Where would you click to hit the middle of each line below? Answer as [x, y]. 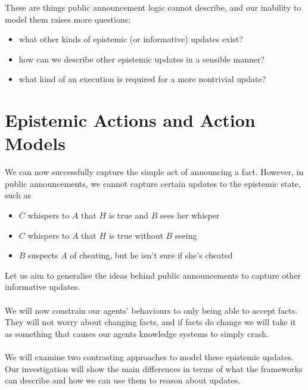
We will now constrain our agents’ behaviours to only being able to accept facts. [151, 310]
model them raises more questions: [68, 19]
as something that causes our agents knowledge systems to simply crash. [137, 333]
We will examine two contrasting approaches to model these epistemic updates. [149, 357]
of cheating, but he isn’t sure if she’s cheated [151, 255]
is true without [136, 235]
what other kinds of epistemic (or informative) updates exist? [131, 39]
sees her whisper [190, 215]
